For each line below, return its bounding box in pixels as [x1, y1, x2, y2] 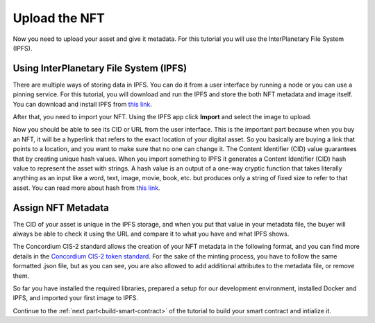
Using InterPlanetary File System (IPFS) [12, 62, 187, 74]
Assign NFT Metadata [12, 202, 109, 213]
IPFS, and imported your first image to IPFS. [12, 294, 138, 302]
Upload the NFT [12, 10, 106, 26]
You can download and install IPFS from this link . [12, 100, 152, 108]
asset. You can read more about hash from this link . [12, 184, 160, 192]
